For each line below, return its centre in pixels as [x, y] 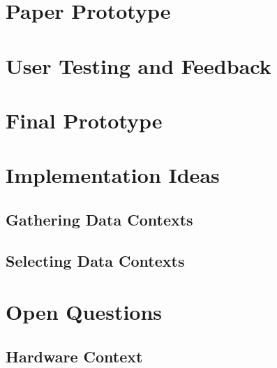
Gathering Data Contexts [99, 219]
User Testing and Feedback [138, 65]
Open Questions [84, 312]
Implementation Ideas [113, 175]
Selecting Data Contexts [95, 260]
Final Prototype [84, 120]
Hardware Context [74, 356]
